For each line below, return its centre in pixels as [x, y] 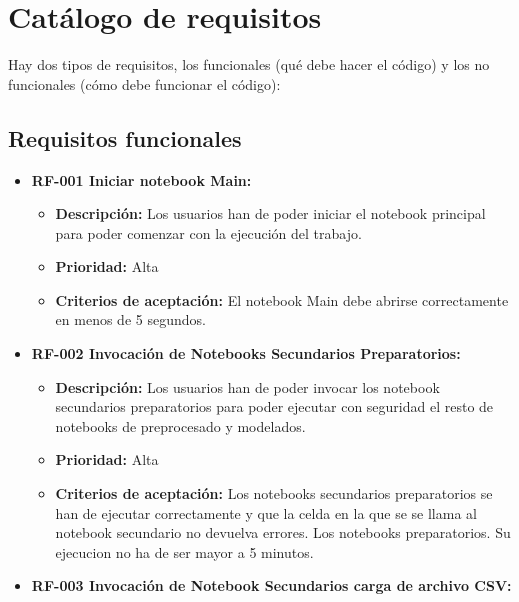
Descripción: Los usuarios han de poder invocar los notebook [247, 386]
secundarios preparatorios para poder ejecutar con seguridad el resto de [274, 406]
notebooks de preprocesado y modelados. [180, 425]
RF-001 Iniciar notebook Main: [141, 179]
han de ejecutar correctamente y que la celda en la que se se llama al [266, 512]
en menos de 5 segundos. [130, 319]
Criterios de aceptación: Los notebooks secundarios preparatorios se [274, 493]
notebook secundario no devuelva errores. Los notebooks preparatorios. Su [283, 532]
